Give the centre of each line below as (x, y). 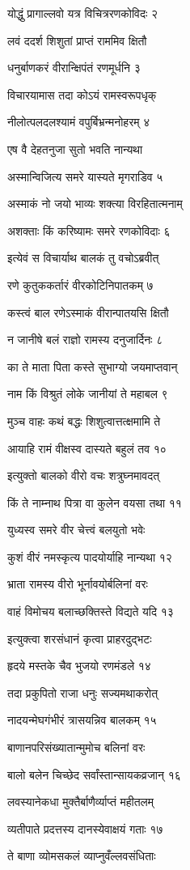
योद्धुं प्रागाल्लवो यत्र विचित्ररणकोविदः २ (83, 13)
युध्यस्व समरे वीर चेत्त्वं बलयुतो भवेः (76, 530)
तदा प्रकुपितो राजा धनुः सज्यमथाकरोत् (83, 692)
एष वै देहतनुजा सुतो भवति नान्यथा (75, 149)
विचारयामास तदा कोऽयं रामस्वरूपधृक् (82, 94)
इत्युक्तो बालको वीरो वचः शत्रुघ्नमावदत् (84, 475)
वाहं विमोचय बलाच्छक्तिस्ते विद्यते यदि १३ (91, 611)
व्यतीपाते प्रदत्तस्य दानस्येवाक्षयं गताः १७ (85, 828)
